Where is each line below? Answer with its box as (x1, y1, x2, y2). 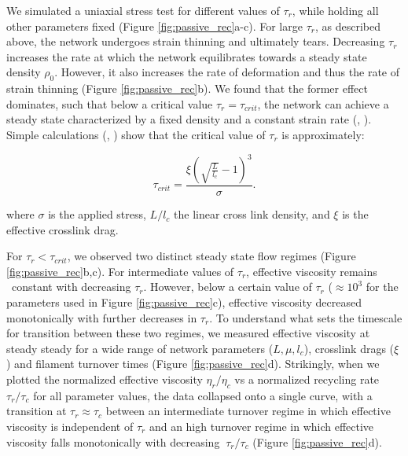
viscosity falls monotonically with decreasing (6, 433, 220, 450)
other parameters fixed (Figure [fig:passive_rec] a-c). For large (6, 17, 303, 34)
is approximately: (281, 126, 365, 142)
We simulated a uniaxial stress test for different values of (6, 2, 280, 18)
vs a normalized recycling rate (234, 371, 380, 388)
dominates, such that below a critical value (6, 95, 213, 112)
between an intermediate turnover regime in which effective (105, 403, 391, 419)
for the (366, 278, 399, 295)
